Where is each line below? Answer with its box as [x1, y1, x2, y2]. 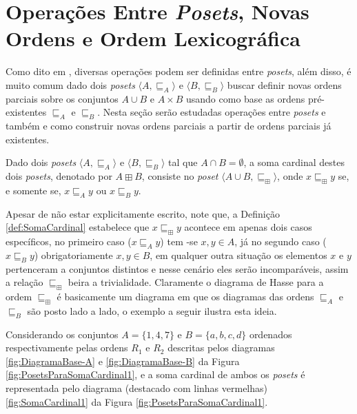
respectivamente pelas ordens [6, 340, 128, 355]
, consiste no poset [141, 169, 218, 183]
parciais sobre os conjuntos [6, 91, 119, 105]
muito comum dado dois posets [6, 77, 135, 92]
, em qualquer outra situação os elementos [150, 247, 327, 262]
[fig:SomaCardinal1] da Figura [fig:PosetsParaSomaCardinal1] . [6, 394, 268, 408]
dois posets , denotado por [6, 169, 112, 183]
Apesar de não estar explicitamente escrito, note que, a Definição [6, 206, 280, 220]
